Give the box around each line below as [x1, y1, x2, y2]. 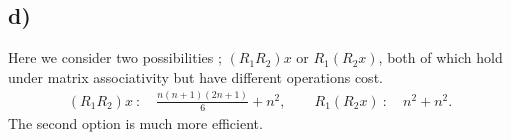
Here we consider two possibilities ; [8, 47, 222, 68]
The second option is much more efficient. [8, 112, 263, 133]
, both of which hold [378, 47, 503, 68]
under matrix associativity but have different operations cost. [8, 66, 383, 87]
